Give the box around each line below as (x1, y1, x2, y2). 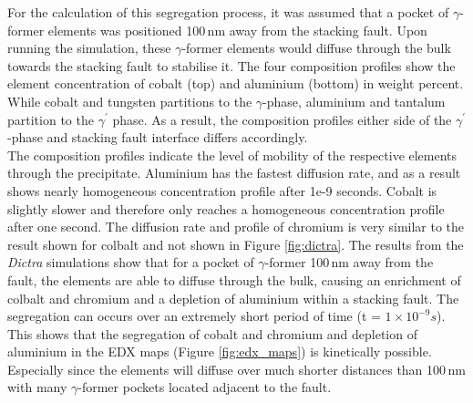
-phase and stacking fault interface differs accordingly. (7, 128, 308, 147)
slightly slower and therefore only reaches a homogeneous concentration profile (7, 199, 445, 218)
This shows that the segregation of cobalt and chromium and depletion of (7, 324, 417, 343)
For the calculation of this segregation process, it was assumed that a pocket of (7, 3, 449, 21)
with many (7, 377, 67, 397)
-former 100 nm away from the (264, 253, 434, 272)
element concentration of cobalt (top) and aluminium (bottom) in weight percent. (7, 74, 464, 93)
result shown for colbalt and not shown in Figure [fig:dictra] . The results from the (7, 234, 464, 253)
